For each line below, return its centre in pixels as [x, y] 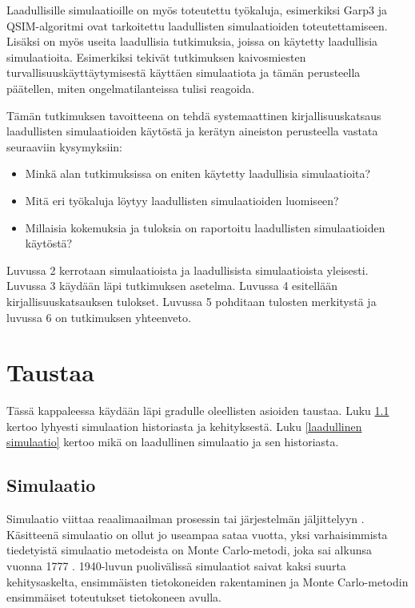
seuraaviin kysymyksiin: [64, 146]
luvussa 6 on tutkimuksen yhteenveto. [99, 317]
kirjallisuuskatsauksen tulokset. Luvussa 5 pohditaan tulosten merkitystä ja [192, 301]
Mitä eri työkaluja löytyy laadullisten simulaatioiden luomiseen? [182, 200]
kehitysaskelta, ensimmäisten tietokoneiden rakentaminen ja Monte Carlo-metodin [207, 581]
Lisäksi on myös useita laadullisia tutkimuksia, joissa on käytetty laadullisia [192, 41]
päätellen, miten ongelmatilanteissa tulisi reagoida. [131, 88]
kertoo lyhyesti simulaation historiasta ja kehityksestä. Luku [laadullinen [184, 426]
